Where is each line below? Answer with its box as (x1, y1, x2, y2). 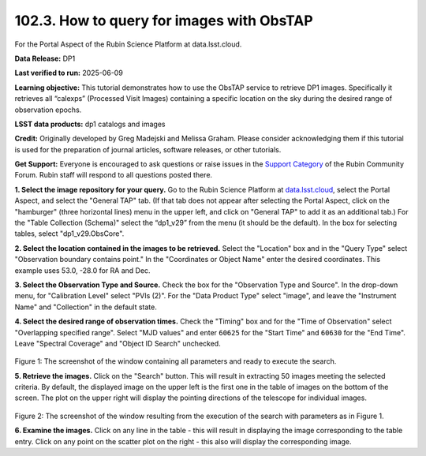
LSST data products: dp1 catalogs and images (14, 119, 166, 129)
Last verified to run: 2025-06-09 (14, 68, 124, 78)
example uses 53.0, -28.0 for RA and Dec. (14, 265, 151, 275)
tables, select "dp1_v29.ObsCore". (14, 229, 125, 238)
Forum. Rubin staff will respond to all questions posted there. (14, 170, 213, 180)
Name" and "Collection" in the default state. (14, 302, 157, 312)
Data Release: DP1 (14, 54, 76, 63)
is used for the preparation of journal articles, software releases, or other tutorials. (14, 144, 282, 154)
